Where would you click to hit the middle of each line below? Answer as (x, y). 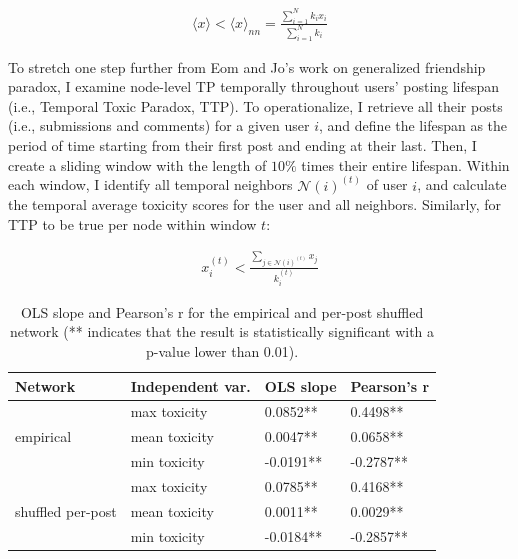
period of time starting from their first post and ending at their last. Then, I (242, 145)
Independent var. (190, 385)
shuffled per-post (66, 510)
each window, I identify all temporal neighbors (150, 184)
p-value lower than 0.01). (222, 351)
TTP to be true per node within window (132, 223)
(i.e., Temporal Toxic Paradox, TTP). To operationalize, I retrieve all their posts (255, 105)
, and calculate (462, 184)
